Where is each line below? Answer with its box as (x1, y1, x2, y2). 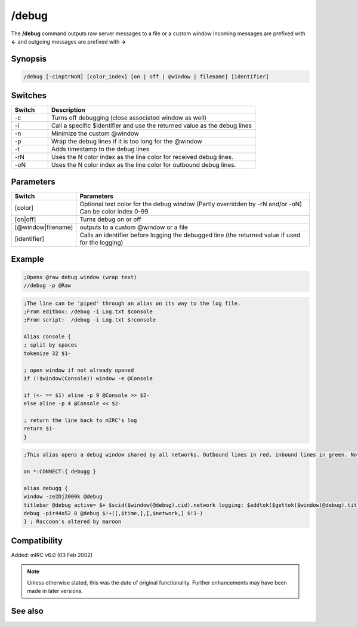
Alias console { (23, 334, 72, 340)
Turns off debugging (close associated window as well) (51, 114, 207, 122)
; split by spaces (23, 341, 78, 348)
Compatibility (11, 536, 63, 546)
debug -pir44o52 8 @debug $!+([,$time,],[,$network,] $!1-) (23, 510, 203, 517)
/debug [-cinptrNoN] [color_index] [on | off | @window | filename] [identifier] (23, 73, 270, 80)
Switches (11, 90, 47, 101)
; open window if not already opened (23, 366, 134, 374)
